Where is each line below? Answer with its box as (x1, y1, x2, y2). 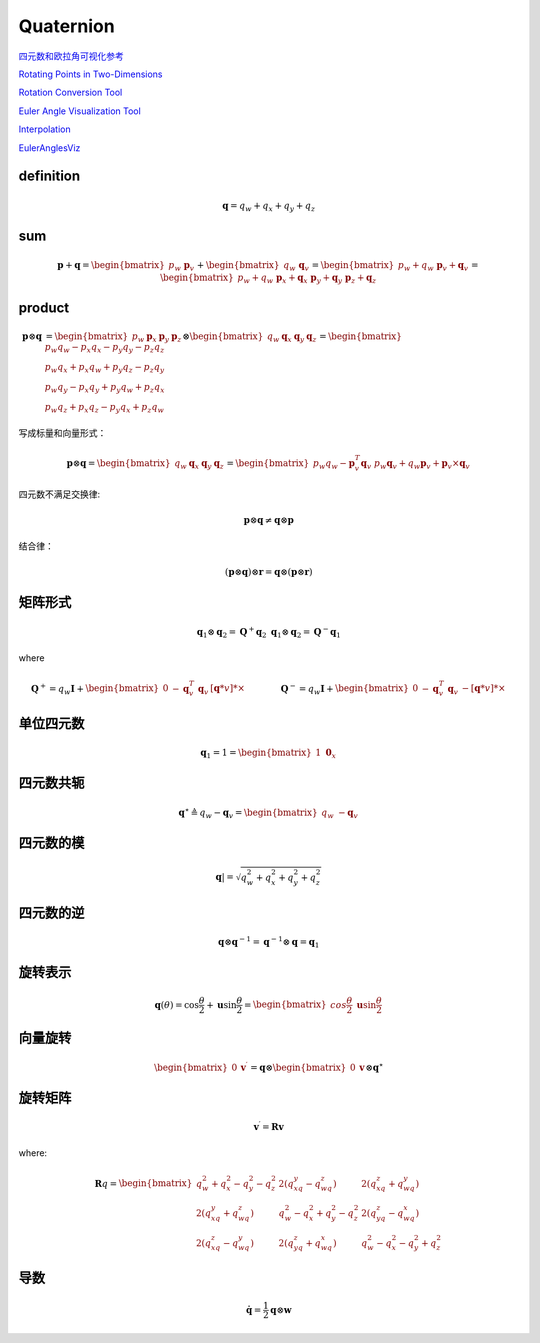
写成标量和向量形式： (18, 427, 107, 439)
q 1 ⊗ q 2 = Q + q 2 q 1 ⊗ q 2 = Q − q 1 (196, 625, 342, 640)
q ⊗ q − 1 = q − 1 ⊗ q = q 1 (218, 935, 320, 950)
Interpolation (18, 123, 71, 135)
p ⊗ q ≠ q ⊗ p (243, 514, 294, 525)
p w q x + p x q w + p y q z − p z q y (44, 361, 165, 375)
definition (18, 168, 81, 185)
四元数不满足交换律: (18, 488, 101, 500)
